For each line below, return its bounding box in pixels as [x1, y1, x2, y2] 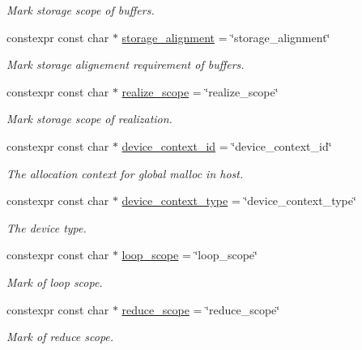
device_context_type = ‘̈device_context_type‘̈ [121, 192, 356, 209]
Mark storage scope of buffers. [6, 2, 155, 18]
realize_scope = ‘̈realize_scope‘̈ [121, 83, 279, 100]
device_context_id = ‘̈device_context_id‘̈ [121, 137, 332, 154]
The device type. [6, 219, 87, 236]
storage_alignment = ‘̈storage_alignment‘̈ [121, 28, 330, 45]
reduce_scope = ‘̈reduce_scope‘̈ [121, 301, 280, 318]
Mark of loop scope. [6, 273, 103, 290]
